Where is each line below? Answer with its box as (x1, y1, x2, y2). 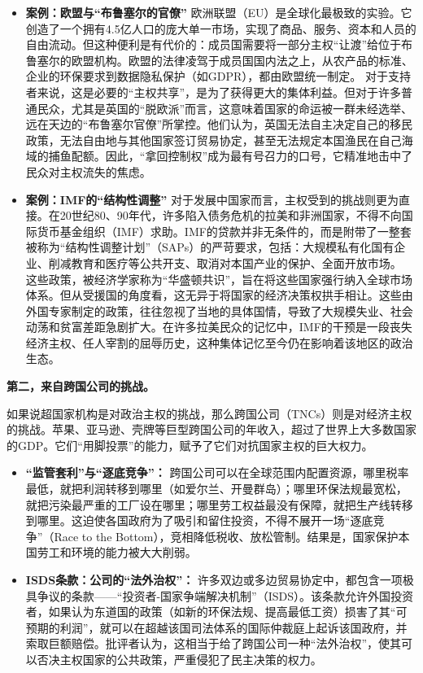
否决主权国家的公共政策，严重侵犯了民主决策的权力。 (37, 650, 322, 667)
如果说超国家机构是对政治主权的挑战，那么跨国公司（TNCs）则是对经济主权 (7, 404, 412, 422)
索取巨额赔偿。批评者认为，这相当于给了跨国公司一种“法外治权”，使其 (25, 635, 402, 652)
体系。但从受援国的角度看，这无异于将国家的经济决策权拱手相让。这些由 (25, 286, 413, 304)
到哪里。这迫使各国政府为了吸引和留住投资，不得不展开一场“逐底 (25, 512, 373, 529)
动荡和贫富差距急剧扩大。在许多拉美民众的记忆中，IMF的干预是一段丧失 (25, 318, 412, 335)
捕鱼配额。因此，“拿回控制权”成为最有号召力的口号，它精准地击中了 (48, 147, 413, 164)
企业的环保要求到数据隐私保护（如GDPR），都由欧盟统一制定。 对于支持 (25, 68, 411, 85)
